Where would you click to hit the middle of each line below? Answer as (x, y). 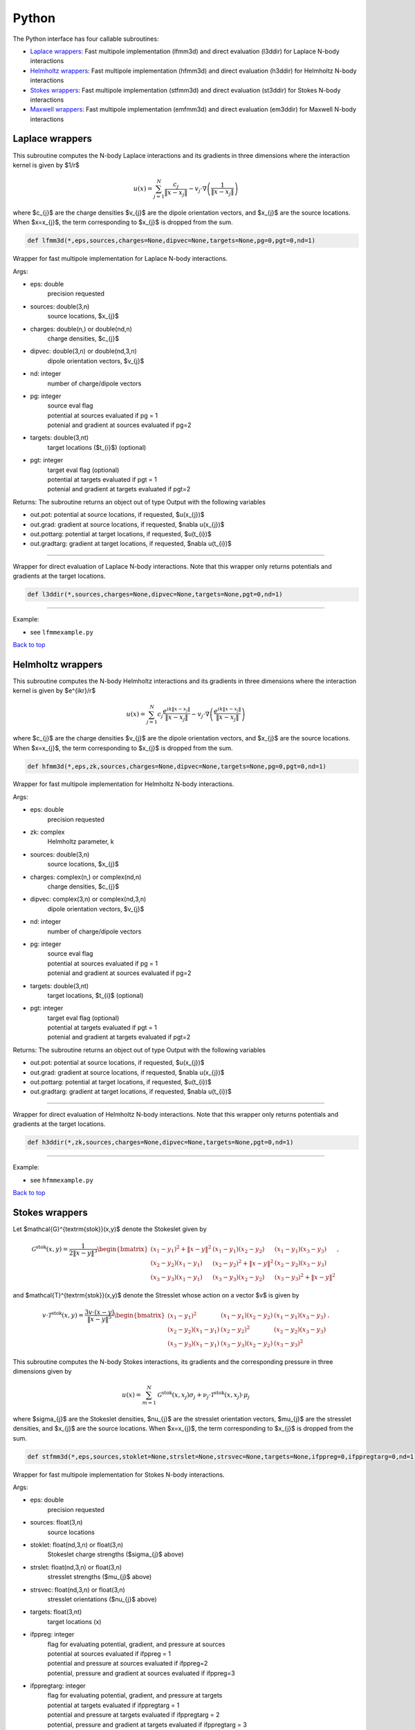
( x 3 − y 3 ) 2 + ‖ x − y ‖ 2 (305, 1277)
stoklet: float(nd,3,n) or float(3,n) (77, 1545)
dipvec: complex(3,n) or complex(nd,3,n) (88, 899)
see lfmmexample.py (62, 632)
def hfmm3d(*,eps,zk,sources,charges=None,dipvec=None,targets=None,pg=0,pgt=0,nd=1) (177, 766)
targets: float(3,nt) (56, 1612)
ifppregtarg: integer (58, 1686)
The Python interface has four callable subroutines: (86, 39)
